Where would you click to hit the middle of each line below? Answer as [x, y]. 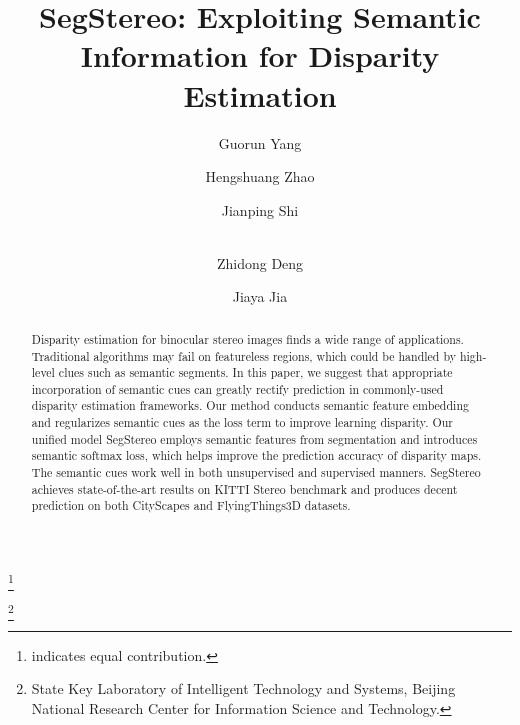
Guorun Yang [260, 142]
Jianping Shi [260, 209]
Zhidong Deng [260, 262]
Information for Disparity [260, 55]
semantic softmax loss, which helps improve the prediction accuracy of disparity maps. [256, 455]
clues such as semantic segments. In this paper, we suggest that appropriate [255, 372]
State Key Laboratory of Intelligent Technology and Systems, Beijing [243, 688]
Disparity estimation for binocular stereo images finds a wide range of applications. [247, 338]
